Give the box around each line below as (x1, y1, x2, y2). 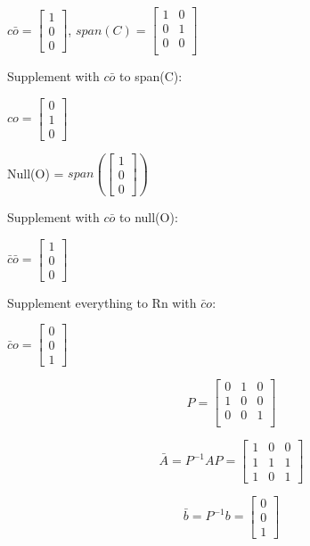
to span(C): (119, 67, 183, 86)
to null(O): (119, 207, 178, 226)
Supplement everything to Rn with (7, 293, 197, 311)
